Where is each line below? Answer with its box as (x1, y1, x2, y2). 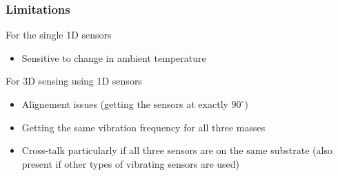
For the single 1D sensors (6, 27, 112, 42)
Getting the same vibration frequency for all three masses (21, 120, 266, 134)
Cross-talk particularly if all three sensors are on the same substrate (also (21, 143, 332, 157)
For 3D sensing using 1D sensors (6, 74, 142, 88)
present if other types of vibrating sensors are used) (21, 156, 240, 170)
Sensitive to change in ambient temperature (21, 50, 206, 65)
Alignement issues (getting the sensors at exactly (21, 97, 228, 111)
